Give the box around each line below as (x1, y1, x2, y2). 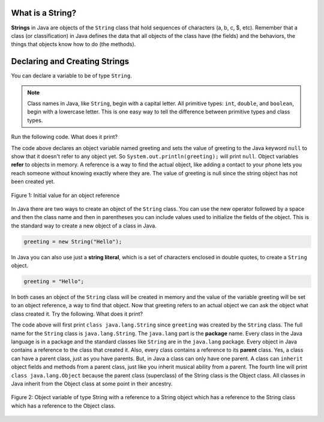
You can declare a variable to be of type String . (11, 72, 132, 79)
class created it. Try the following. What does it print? (11, 310, 143, 318)
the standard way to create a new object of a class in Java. (11, 222, 157, 229)
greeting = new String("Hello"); (23, 238, 122, 245)
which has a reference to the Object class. (11, 402, 116, 409)
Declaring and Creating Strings (11, 56, 130, 67)
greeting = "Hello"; (23, 278, 84, 285)
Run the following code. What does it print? (11, 133, 118, 140)
